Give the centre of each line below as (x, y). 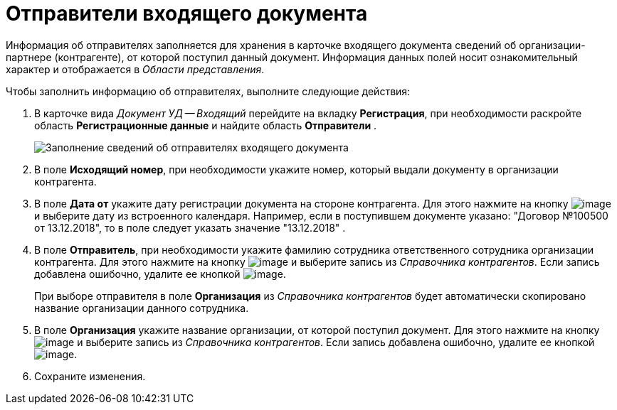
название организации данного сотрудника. (142, 308)
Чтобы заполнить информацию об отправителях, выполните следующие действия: (208, 91)
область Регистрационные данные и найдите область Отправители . (206, 125)
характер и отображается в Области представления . (135, 69)
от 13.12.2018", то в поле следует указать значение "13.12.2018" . (190, 227)
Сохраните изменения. (90, 376)
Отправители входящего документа (187, 14)
